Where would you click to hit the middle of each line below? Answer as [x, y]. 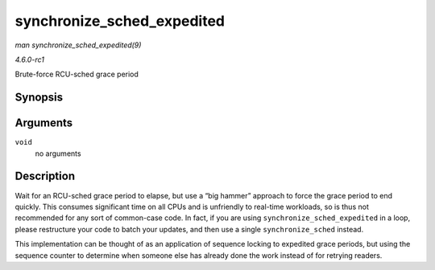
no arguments [58, 153]
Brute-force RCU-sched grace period [77, 74]
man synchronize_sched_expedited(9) [78, 45]
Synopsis [39, 98]
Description [45, 176]
